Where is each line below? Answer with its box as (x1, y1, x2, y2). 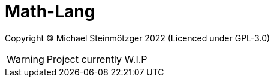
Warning (7, 53, 44, 65)
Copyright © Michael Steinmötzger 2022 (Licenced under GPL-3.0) (5, 32, 270, 43)
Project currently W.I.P (46, 53, 147, 65)
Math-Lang (5, 1, 95, 22)
